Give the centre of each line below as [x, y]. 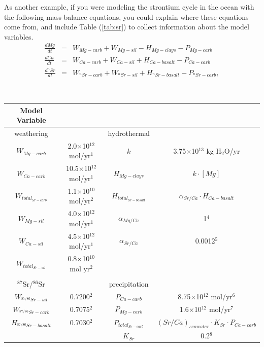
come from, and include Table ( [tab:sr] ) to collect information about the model [127, 27]
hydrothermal [129, 133]
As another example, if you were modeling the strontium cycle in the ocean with [129, 7]
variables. [19, 36]
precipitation [129, 283]
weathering [31, 133]
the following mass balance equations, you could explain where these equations [126, 16]
